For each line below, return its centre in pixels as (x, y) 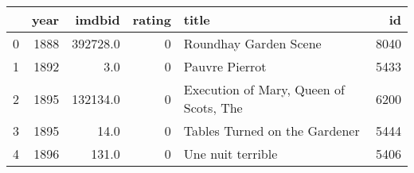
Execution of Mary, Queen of (264, 89)
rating (152, 19)
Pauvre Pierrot (225, 66)
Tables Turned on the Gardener (271, 131)
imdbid (98, 19)
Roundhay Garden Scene (252, 43)
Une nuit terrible (230, 154)
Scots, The (213, 108)
